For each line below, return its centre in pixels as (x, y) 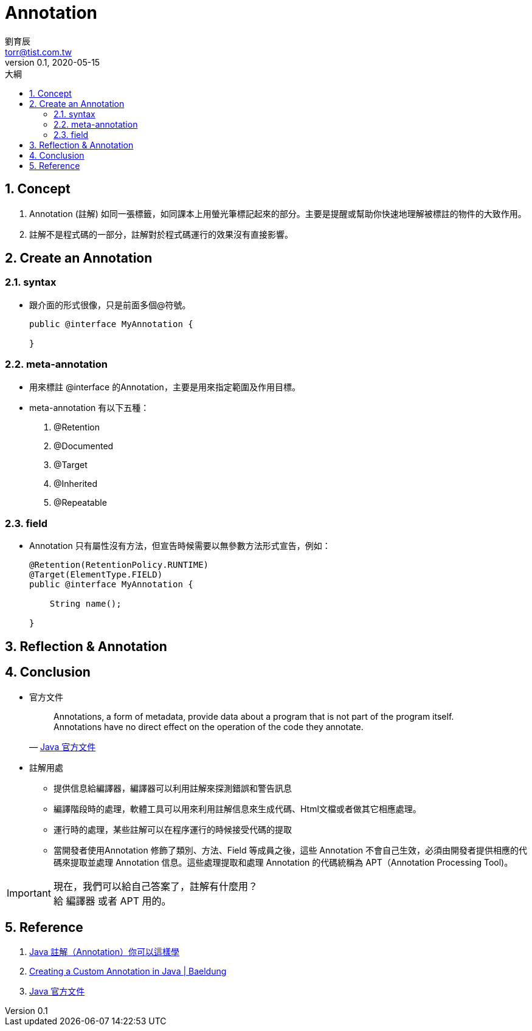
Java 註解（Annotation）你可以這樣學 (104, 952)
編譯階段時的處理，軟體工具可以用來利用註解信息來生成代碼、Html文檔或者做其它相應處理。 (237, 809)
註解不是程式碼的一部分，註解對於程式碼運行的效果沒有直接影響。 (161, 234)
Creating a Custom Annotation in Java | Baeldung (128, 971)
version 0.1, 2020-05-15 (53, 62)
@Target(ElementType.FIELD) (96, 575)
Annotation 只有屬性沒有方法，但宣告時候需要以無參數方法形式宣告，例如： (180, 546)
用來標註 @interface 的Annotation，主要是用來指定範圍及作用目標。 (165, 387)
